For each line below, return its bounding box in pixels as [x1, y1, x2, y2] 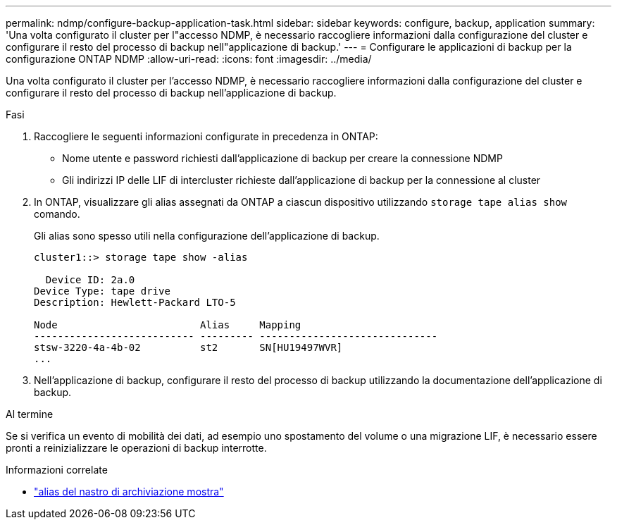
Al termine [6, 408, 54, 420]
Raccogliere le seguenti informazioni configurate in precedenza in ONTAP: [34, 130, 378, 142]
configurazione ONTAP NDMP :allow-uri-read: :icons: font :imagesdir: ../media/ [6, 53, 372, 65]
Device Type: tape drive [34, 285, 170, 297]
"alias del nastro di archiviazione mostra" [34, 486, 224, 498]
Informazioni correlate [6, 464, 108, 476]
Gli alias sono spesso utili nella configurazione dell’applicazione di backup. [34, 230, 380, 242]
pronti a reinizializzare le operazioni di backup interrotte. [6, 442, 267, 454]
